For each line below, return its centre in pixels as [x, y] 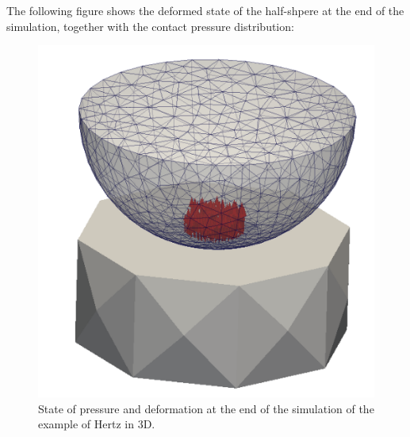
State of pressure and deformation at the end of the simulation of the [206, 408]
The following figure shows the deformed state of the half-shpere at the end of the [205, 10]
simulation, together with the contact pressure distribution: [150, 26]
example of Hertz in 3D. [97, 424]
